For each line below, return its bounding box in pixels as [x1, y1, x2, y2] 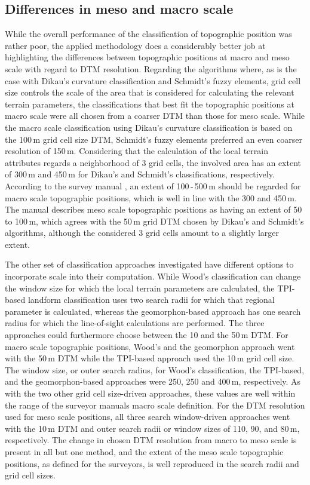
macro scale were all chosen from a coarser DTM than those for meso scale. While [5, 109, 305, 122]
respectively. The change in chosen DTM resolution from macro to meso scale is [5, 434, 297, 446]
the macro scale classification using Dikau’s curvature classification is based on [5, 121, 293, 133]
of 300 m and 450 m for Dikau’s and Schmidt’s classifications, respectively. [5, 168, 275, 180]
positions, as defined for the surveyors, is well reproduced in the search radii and [5, 457, 299, 469]
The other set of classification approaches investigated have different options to [5, 258, 294, 271]
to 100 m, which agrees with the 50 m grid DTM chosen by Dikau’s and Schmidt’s [5, 214, 304, 227]
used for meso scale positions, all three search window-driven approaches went [5, 410, 290, 423]
